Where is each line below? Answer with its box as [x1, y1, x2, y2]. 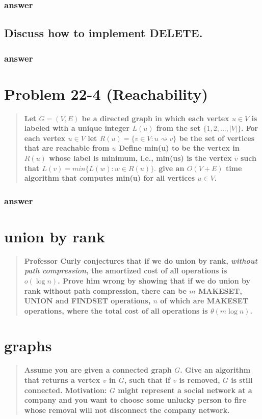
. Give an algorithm [180, 365, 251, 375]
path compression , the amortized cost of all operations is [24, 265, 227, 276]
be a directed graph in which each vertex [82, 113, 229, 123]
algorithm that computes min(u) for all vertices [24, 173, 195, 183]
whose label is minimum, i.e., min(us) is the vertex [49, 152, 232, 163]
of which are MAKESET [160, 295, 249, 306]
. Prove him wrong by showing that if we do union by [58, 275, 250, 286]
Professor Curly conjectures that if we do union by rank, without [24, 255, 257, 266]
